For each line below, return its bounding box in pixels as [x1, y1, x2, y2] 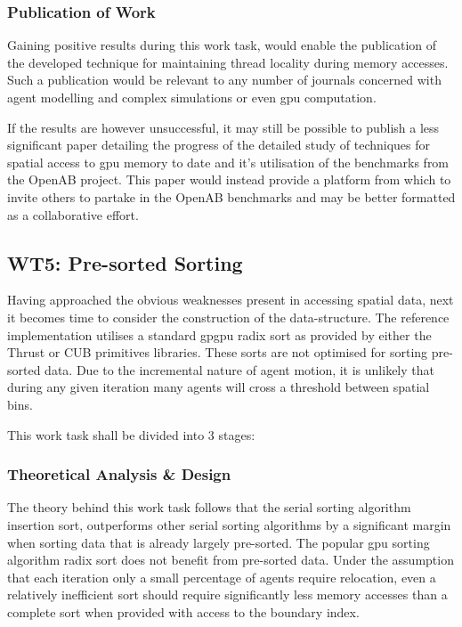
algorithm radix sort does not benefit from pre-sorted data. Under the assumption [7, 550, 454, 569]
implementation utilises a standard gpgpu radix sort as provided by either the [7, 325, 432, 344]
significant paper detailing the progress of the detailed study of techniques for [7, 135, 431, 154]
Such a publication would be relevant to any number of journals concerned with [7, 70, 442, 89]
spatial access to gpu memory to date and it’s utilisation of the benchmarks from [7, 152, 450, 171]
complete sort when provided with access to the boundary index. [7, 602, 360, 621]
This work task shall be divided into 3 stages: [7, 425, 255, 444]
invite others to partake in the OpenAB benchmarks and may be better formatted [7, 187, 456, 206]
